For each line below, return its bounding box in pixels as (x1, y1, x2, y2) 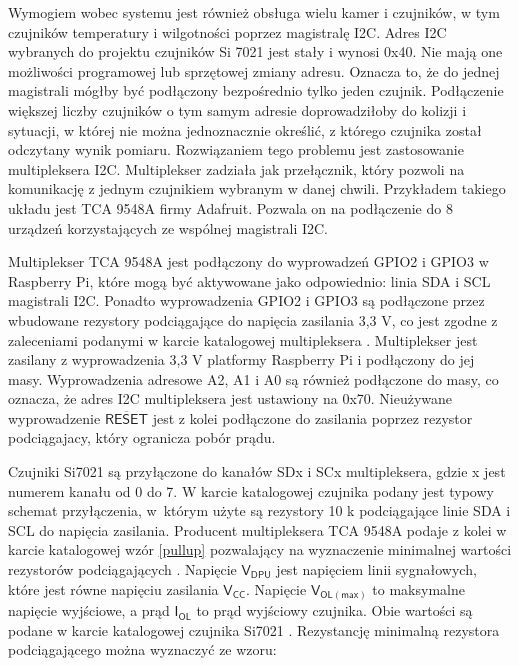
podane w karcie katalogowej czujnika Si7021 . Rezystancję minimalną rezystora (8, 619, 500, 640)
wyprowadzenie (8, 407, 101, 428)
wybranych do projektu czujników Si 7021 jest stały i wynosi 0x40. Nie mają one (8, 41, 503, 62)
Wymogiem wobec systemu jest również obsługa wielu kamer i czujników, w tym (8, 2, 500, 22)
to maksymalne (372, 578, 465, 599)
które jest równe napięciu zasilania (8, 578, 219, 599)
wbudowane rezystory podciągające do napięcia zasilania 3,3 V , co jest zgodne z (8, 309, 498, 330)
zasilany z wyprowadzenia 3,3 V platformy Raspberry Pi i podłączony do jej (8, 349, 475, 370)
